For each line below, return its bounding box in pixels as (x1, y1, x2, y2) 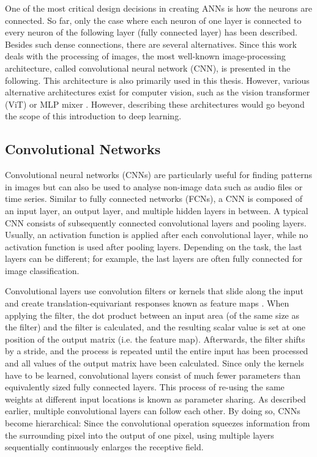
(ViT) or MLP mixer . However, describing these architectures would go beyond (5, 97, 305, 110)
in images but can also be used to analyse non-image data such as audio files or (5, 180, 303, 193)
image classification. (5, 264, 80, 277)
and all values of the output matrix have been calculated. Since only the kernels (5, 357, 304, 370)
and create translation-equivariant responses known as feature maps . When (5, 297, 289, 310)
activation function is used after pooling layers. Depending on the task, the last (5, 240, 302, 253)
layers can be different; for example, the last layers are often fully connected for (5, 252, 303, 265)
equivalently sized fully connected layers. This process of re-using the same (5, 381, 285, 393)
